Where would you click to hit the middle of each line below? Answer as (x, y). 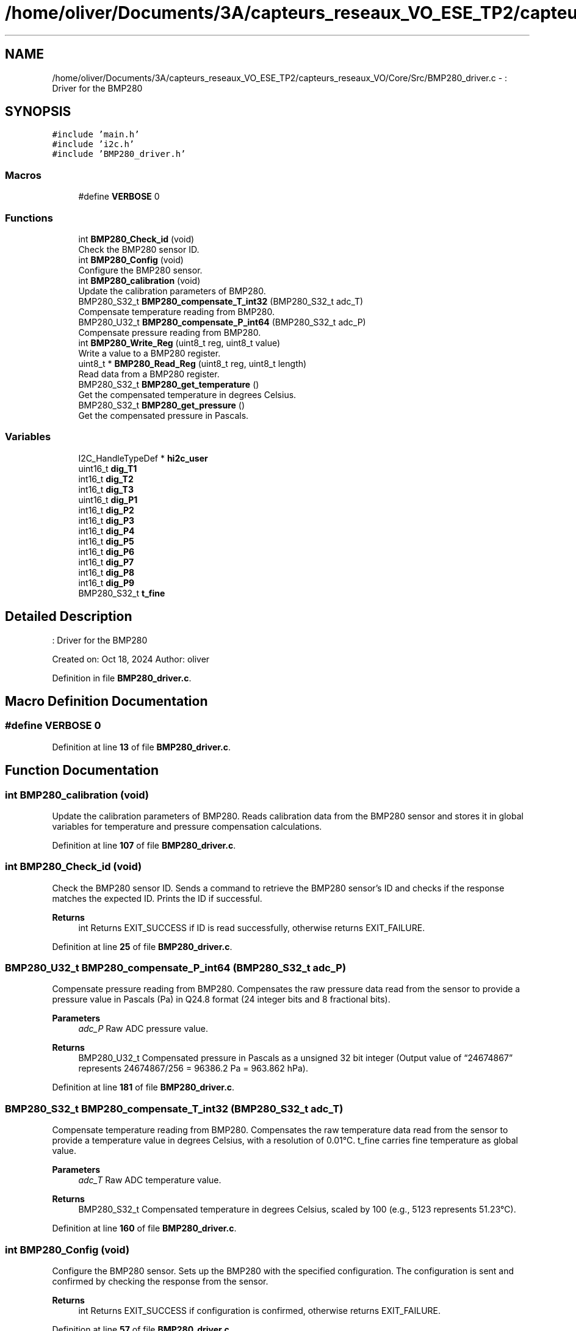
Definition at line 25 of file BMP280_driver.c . (142, 946)
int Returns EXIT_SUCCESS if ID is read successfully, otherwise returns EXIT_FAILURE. (252, 927)
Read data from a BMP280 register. (149, 374)
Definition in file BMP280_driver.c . (122, 678)
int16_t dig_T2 (106, 479)
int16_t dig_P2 (106, 510)
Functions (29, 218)
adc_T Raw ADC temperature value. (150, 1180)
